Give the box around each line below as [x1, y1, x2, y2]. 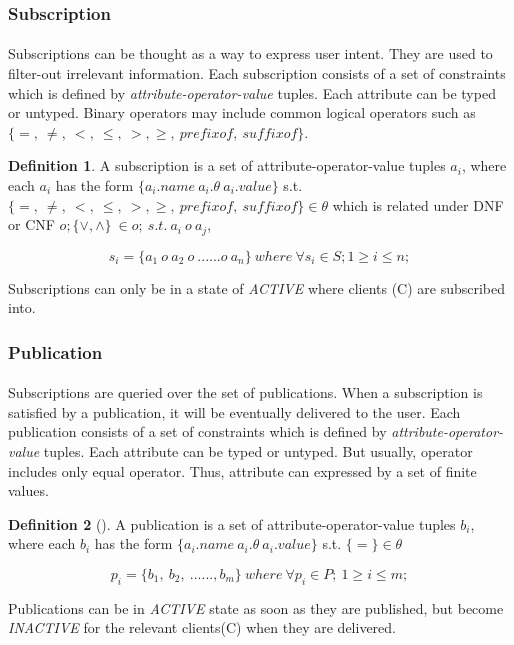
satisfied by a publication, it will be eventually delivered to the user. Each [8, 401, 461, 422]
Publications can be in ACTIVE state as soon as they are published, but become [8, 597, 504, 618]
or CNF [8, 214, 55, 235]
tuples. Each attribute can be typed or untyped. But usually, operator [43, 441, 473, 462]
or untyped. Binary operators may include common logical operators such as [8, 102, 476, 123]
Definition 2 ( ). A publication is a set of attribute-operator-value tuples [8, 513, 456, 534]
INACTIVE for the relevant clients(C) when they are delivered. [8, 617, 396, 638]
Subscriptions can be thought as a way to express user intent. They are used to [8, 43, 493, 64]
